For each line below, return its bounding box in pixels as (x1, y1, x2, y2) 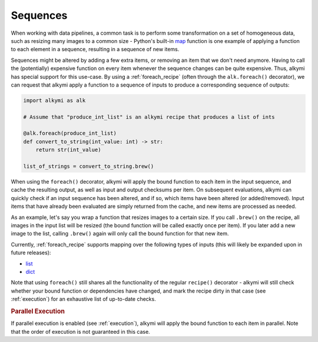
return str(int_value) (35, 147, 101, 153)
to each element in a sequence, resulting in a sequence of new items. (11, 46, 180, 53)
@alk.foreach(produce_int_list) (23, 130, 117, 137)
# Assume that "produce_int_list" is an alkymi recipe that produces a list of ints (23, 114, 275, 120)
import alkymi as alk (23, 97, 86, 104)
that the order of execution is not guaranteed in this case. (11, 328, 150, 335)
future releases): (11, 249, 51, 256)
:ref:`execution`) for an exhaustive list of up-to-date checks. (11, 295, 156, 303)
